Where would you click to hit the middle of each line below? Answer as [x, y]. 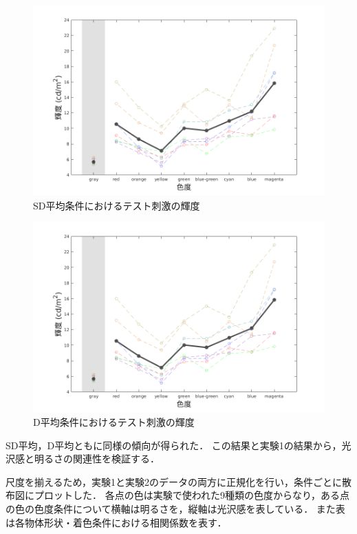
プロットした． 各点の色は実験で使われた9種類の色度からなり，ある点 [192, 495]
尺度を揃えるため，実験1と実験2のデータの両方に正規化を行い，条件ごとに [174, 481]
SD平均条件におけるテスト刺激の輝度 [117, 205]
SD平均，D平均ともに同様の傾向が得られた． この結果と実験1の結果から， [174, 445]
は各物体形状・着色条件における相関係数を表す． [116, 522]
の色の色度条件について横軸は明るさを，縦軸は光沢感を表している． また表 [175, 509]
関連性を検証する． [116, 459]
